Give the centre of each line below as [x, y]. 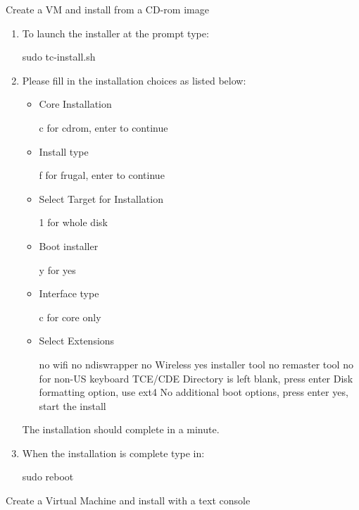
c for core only [70, 317]
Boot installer [69, 245]
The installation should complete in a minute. [121, 429]
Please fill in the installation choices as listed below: [134, 80]
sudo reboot [48, 477]
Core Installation [75, 104]
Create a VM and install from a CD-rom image [107, 9]
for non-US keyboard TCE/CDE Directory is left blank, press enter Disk [196, 378]
